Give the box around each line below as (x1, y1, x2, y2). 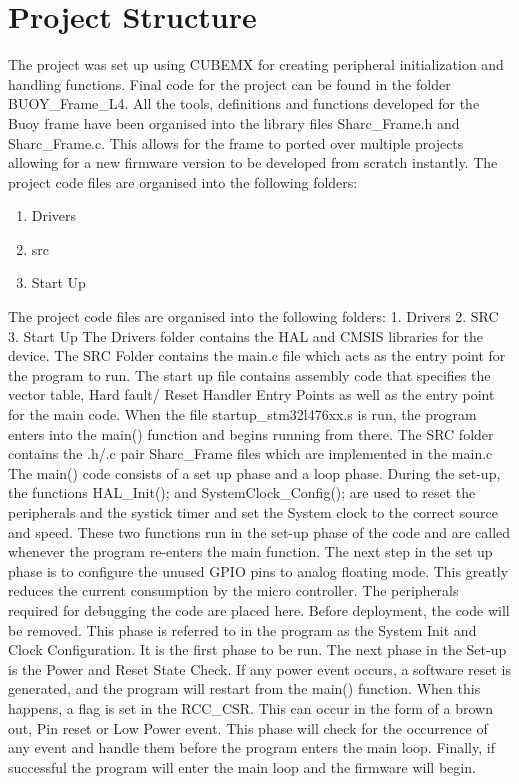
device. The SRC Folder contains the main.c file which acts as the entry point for (8, 345, 506, 366)
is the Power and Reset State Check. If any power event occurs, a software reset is (8, 658, 511, 679)
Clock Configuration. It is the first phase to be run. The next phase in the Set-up (8, 639, 507, 660)
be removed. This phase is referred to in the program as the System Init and (8, 619, 477, 640)
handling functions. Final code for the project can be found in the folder (8, 73, 451, 94)
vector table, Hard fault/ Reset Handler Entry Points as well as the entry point (8, 384, 495, 405)
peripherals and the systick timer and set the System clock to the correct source (8, 502, 498, 522)
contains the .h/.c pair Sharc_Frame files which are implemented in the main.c (8, 443, 493, 464)
